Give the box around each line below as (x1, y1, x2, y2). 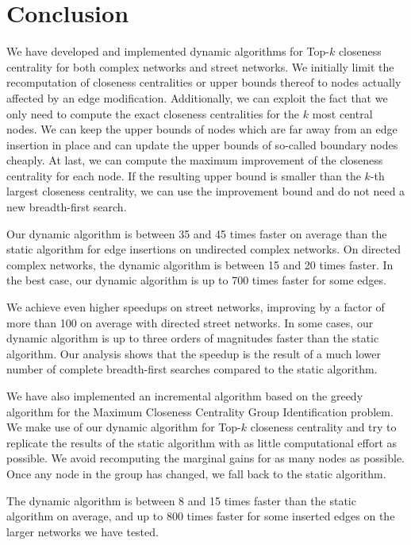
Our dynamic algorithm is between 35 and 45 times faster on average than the (6, 225, 387, 242)
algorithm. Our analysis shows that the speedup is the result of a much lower (6, 345, 382, 361)
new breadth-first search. (6, 199, 127, 215)
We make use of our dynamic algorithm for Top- (6, 419, 241, 435)
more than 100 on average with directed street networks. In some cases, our (6, 314, 374, 330)
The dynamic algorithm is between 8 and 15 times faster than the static (6, 492, 356, 508)
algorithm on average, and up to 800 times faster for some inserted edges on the (6, 508, 395, 524)
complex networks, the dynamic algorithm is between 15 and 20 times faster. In (6, 256, 394, 272)
